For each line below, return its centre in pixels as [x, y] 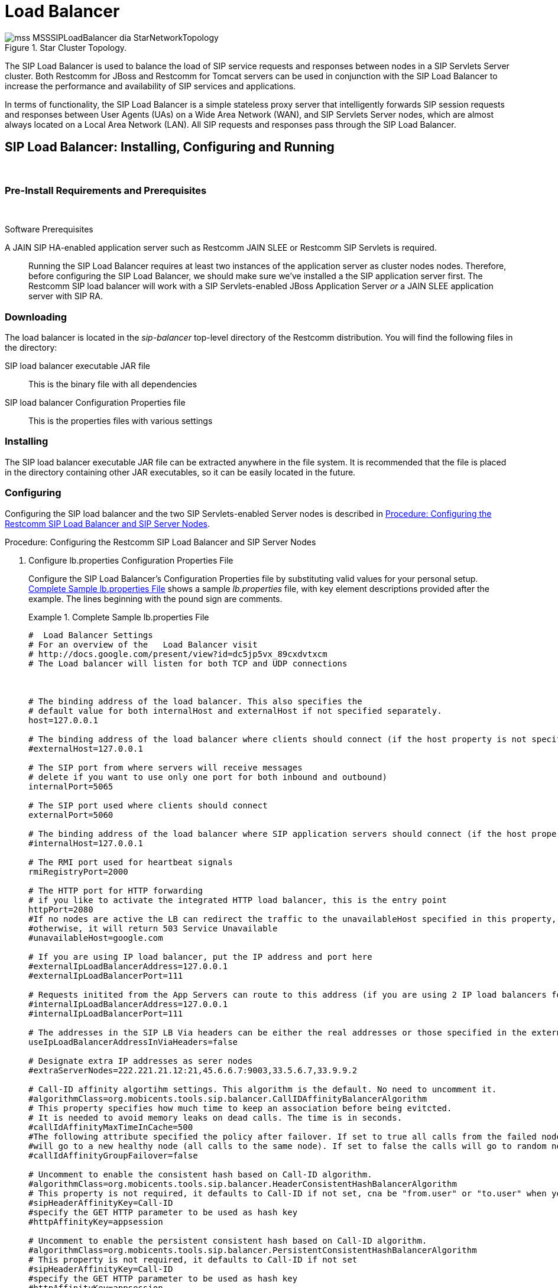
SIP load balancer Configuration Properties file [95, 403]
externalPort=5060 [71, 815]
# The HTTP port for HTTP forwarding [116, 890]
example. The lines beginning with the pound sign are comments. [155, 598]
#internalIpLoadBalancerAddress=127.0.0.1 [128, 1004]
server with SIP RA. [66, 296]
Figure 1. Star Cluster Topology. [66, 47]
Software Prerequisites [49, 229]
